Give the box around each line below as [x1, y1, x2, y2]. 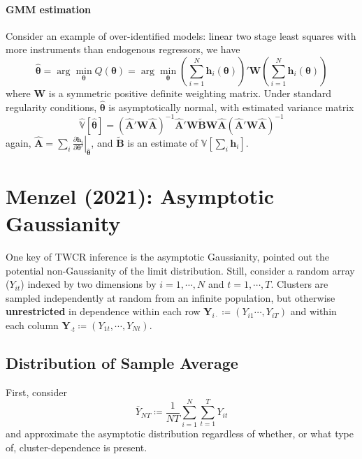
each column [6, 317, 59, 332]
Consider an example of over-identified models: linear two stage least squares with [6, 28, 356, 43]
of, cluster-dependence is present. [6, 440, 147, 455]
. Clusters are [270, 277, 328, 291]
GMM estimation [6, 1, 92, 16]
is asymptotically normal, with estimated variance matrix [108, 99, 354, 114]
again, [6, 135, 31, 150]
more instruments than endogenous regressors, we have [6, 42, 240, 57]
